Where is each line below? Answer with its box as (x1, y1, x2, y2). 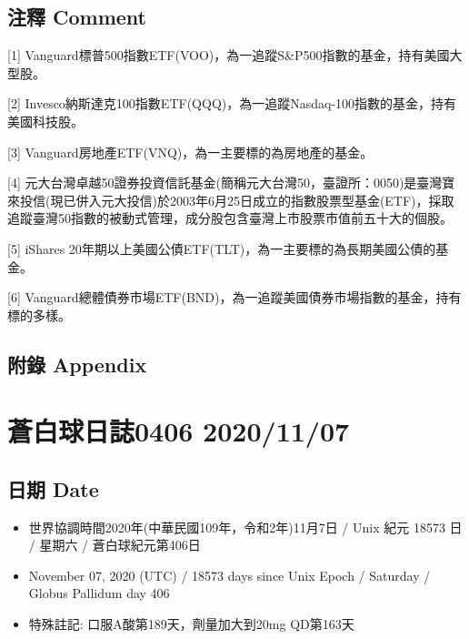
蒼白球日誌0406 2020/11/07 (7, 412, 350, 450)
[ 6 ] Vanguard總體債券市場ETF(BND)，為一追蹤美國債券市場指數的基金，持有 (7, 288, 462, 307)
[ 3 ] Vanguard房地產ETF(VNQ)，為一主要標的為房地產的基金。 (7, 142, 374, 161)
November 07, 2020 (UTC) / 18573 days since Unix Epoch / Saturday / (28, 565, 431, 584)
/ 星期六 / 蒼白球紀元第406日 (28, 535, 201, 554)
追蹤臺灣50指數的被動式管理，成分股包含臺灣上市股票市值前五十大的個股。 (7, 208, 453, 228)
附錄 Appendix (7, 350, 147, 378)
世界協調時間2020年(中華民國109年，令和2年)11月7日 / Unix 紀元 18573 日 (28, 517, 463, 536)
